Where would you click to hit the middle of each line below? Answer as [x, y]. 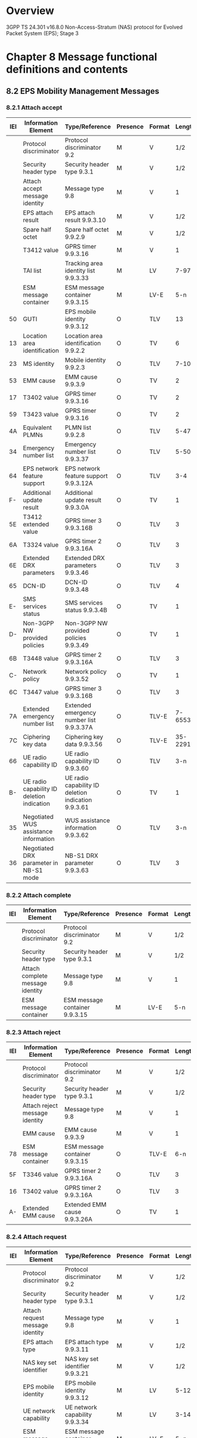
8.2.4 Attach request [36, 1237]
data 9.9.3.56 [84, 744]
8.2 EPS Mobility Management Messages [83, 91]
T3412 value [41, 250]
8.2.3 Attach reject [33, 1032]
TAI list [33, 270]
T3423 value [41, 414]
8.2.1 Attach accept [34, 108]
